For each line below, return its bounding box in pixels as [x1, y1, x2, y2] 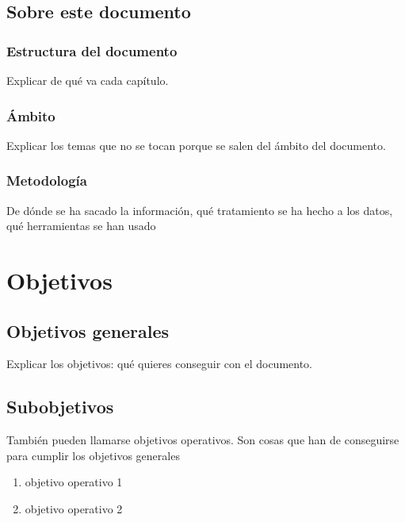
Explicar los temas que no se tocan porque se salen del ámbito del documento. [6, 136, 386, 153]
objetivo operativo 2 [25, 500, 123, 516]
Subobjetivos [6, 394, 114, 419]
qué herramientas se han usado [6, 217, 156, 234]
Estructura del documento [6, 40, 178, 60]
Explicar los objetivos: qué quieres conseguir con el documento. [6, 355, 313, 372]
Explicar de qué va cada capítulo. [6, 72, 169, 88]
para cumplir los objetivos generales [6, 447, 180, 463]
